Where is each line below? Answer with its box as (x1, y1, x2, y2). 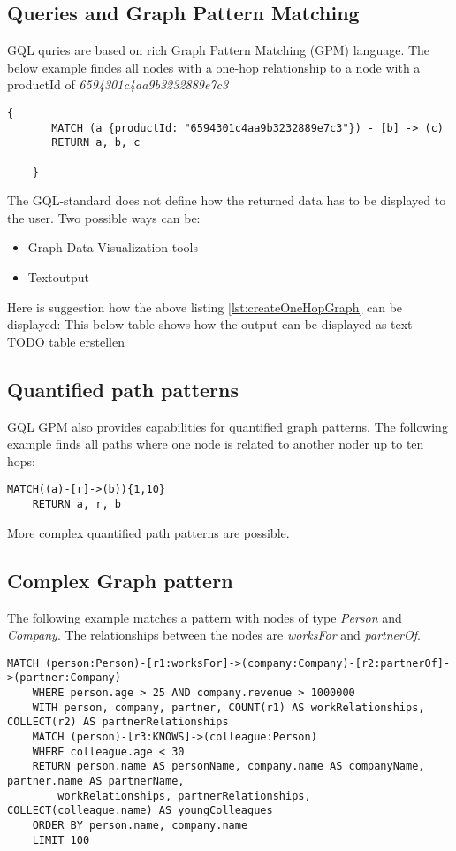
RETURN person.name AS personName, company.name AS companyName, (32, 760, 425, 773)
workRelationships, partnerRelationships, (57, 789, 311, 802)
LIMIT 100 (32, 833, 90, 847)
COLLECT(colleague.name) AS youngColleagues (7, 804, 273, 817)
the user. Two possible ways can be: (7, 208, 201, 226)
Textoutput (27, 268, 90, 287)
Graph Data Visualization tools (27, 238, 199, 257)
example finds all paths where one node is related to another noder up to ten (7, 434, 424, 453)
